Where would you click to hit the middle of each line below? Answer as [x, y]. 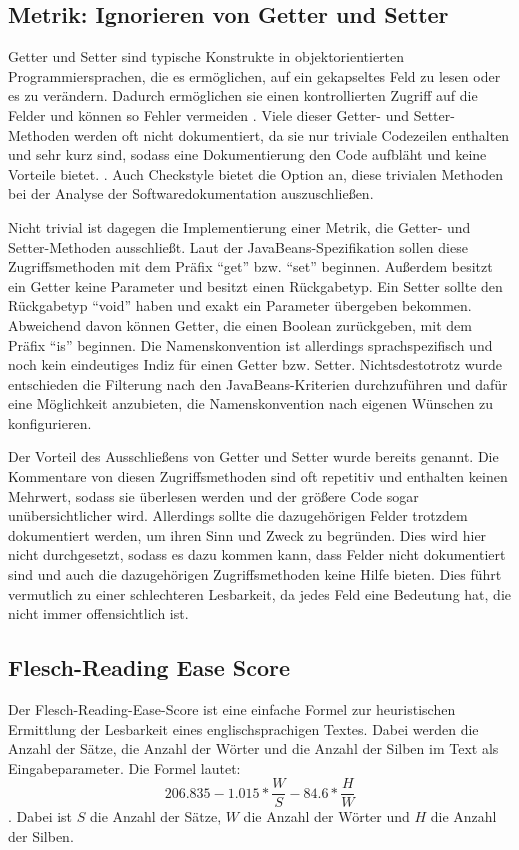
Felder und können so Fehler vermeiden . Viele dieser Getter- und [209, 114]
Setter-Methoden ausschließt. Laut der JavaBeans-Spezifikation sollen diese [238, 246]
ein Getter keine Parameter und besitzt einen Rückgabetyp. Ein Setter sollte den [255, 285]
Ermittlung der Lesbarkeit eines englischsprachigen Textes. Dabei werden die [243, 728]
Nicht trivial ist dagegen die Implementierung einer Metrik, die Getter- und [239, 226]
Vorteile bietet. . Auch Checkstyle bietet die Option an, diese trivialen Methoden [255, 173]
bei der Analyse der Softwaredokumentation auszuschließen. [191, 193]
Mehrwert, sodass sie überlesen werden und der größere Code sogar [213, 495]
